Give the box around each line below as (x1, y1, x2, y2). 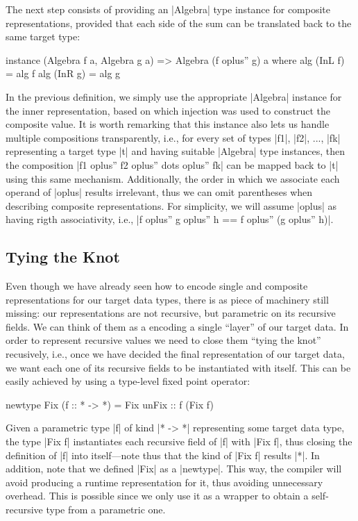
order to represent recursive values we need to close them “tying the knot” (6, 333, 321, 347)
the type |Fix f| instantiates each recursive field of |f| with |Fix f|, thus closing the (6, 434, 352, 449)
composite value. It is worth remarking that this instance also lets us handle (6, 117, 330, 131)
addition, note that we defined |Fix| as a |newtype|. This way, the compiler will (6, 461, 342, 476)
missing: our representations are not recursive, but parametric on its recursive (6, 306, 336, 320)
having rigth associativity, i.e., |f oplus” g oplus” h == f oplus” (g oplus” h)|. (6, 212, 334, 226)
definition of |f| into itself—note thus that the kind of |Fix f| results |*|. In (6, 447, 320, 462)
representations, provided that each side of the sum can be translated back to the (6, 15, 352, 30)
